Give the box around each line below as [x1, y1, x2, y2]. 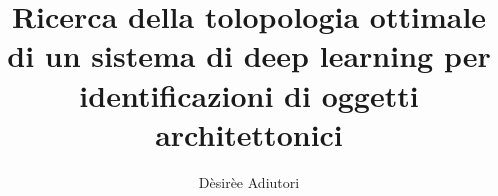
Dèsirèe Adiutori [198, 171, 300, 192]
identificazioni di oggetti [79, 74, 419, 115]
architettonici [155, 113, 343, 154]
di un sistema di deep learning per [7, 35, 491, 76]
